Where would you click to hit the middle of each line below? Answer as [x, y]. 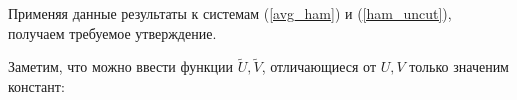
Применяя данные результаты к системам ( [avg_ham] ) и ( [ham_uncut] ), [230, 13]
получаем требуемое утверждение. [112, 32]
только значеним [459, 66]
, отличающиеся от [319, 66]
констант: [36, 86]
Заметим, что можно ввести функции [120, 66]
